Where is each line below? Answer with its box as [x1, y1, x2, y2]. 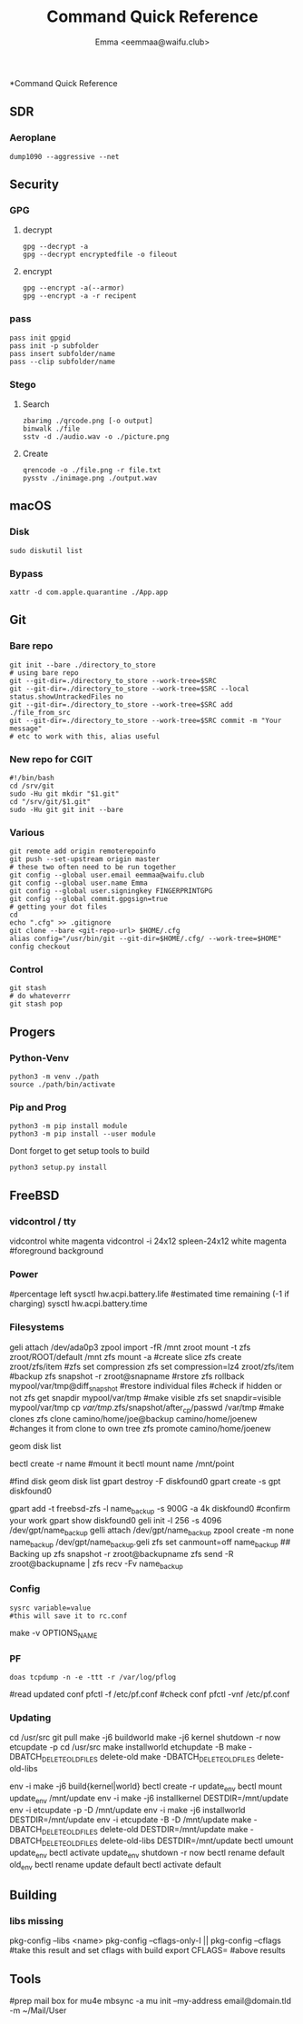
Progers [9, 1024, 56, 1039]
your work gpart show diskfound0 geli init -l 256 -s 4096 [9, 1515, 222, 1526]
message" [9, 724, 43, 733]
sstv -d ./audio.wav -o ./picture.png [22, 432, 170, 442]
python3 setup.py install [9, 1163, 107, 1173]
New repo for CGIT [9, 752, 93, 765]
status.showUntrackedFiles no [9, 692, 124, 701]
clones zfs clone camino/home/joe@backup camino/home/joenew [9, 1414, 258, 1424]
